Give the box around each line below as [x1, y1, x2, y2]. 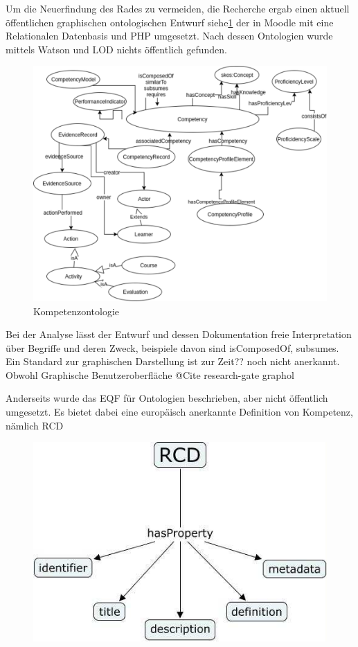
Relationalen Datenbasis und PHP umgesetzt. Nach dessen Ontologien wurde [6, 28, 333, 43]
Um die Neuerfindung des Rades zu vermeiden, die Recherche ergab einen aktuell [6, 1, 350, 15]
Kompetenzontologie [33, 303, 120, 318]
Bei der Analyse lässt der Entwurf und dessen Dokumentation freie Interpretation [6, 327, 352, 342]
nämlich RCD [6, 418, 64, 432]
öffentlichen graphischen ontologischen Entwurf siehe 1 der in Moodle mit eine [6, 15, 334, 29]
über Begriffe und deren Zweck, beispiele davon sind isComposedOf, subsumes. [6, 340, 339, 355]
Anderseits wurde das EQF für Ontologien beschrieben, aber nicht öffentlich [6, 391, 328, 405]
